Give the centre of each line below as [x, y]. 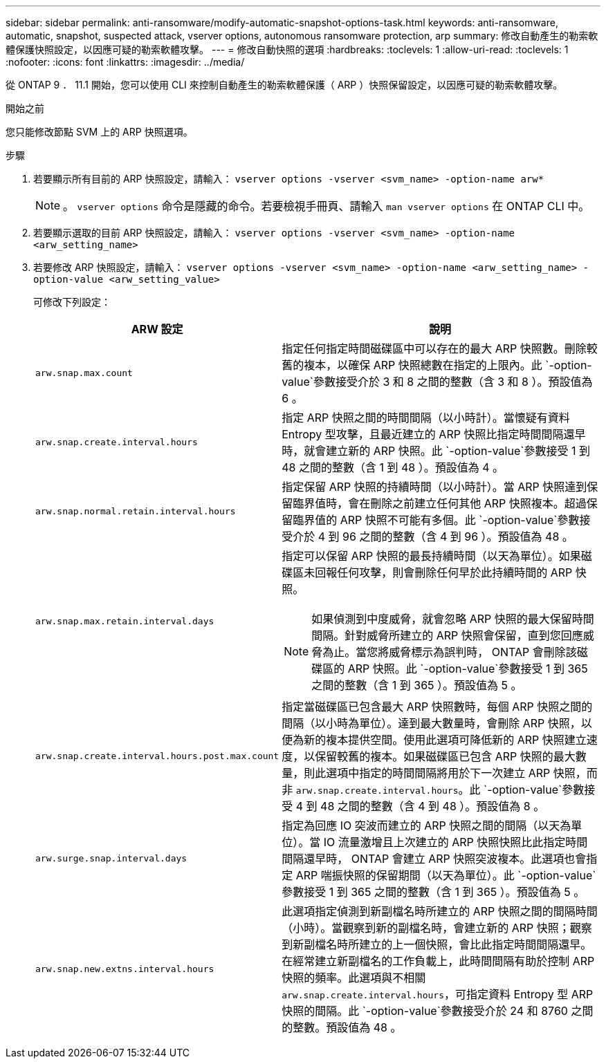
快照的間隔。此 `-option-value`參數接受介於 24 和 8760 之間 [438, 1011]
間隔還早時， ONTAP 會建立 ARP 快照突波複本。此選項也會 [434, 859]
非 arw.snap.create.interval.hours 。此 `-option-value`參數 [433, 790]
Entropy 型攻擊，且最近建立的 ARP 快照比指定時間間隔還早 [434, 434]
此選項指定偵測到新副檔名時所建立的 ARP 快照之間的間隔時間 [440, 911]
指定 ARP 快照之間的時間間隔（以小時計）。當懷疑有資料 [426, 418]
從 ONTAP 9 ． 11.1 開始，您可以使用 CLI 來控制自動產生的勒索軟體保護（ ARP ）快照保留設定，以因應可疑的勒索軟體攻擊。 [284, 85]
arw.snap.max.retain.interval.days [125, 621]
